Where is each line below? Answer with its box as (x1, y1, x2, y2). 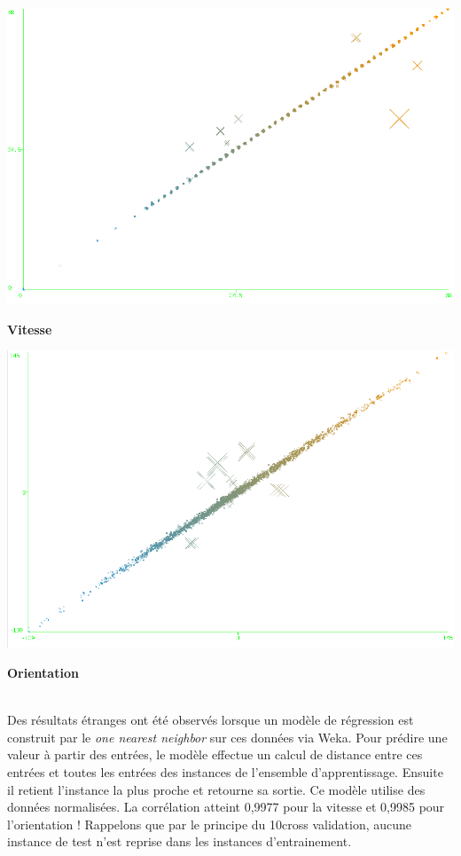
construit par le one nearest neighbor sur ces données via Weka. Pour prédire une (7, 727, 448, 746)
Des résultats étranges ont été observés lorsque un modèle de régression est (7, 711, 414, 729)
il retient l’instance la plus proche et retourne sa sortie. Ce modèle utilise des (7, 780, 426, 798)
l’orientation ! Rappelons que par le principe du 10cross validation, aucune (7, 814, 412, 833)
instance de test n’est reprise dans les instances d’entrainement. (7, 832, 352, 851)
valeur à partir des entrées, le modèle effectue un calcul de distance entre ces (7, 745, 423, 764)
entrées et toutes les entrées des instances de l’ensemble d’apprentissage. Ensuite (7, 763, 443, 781)
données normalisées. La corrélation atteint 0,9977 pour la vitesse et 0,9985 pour (7, 797, 445, 816)
